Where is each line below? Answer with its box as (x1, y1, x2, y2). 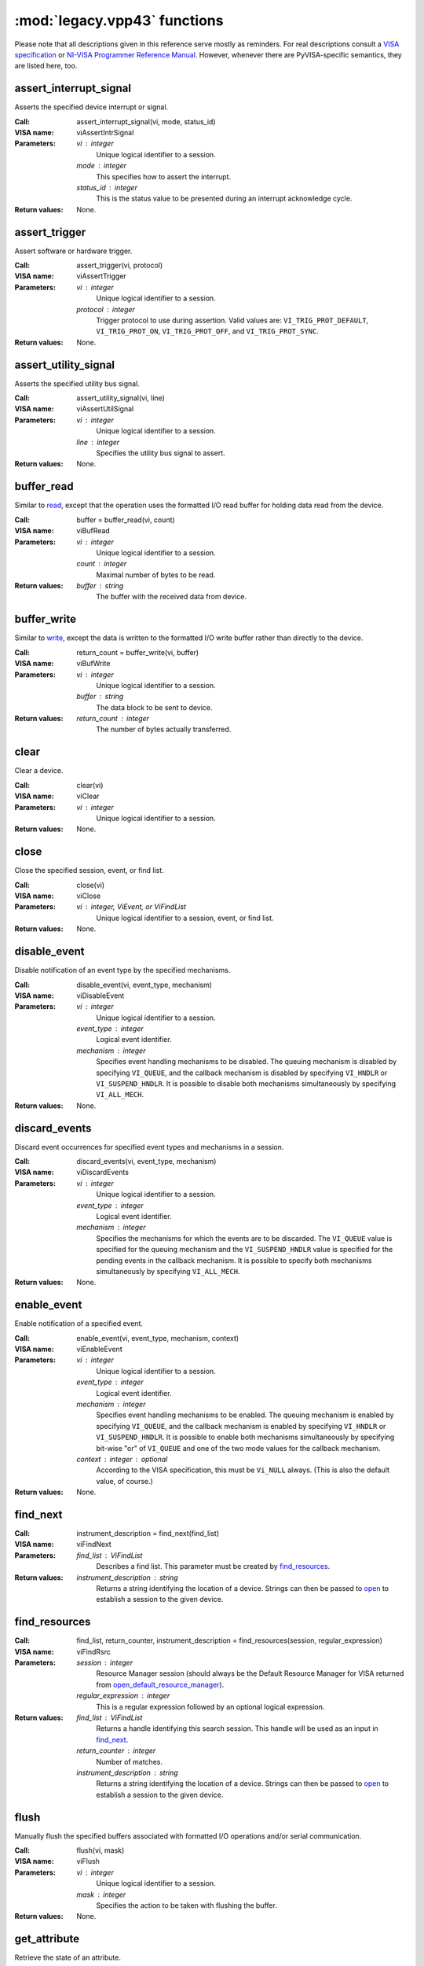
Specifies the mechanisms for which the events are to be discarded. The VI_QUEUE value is (96, 1233, 393, 1243)
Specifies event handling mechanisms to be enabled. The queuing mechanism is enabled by (96, 1410, 394, 1419)
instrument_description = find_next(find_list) (76, 1529, 220, 1538)
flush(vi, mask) (76, 1846, 125, 1855)
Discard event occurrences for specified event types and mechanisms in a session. (14, 1142, 284, 1151)
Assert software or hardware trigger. (14, 246, 133, 256)
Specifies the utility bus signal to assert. (96, 448, 225, 458)
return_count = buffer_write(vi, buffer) (76, 647, 199, 657)
